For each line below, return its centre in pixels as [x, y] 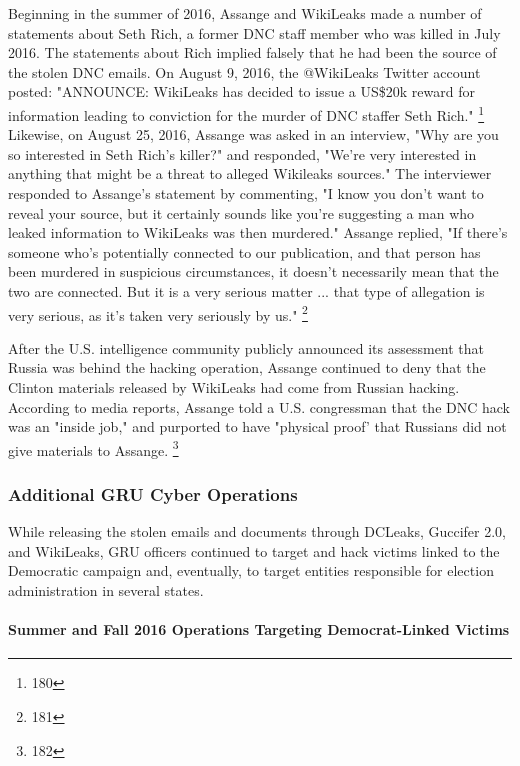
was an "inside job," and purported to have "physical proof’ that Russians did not [257, 426]
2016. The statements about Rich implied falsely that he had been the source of [252, 52]
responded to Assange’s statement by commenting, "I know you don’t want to [246, 193]
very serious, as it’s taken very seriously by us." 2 [158, 313]
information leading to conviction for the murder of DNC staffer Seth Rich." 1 [246, 113]
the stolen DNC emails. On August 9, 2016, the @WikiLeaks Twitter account [244, 71]
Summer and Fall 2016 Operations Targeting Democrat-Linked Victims [259, 629]
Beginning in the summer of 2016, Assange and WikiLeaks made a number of [245, 13]
